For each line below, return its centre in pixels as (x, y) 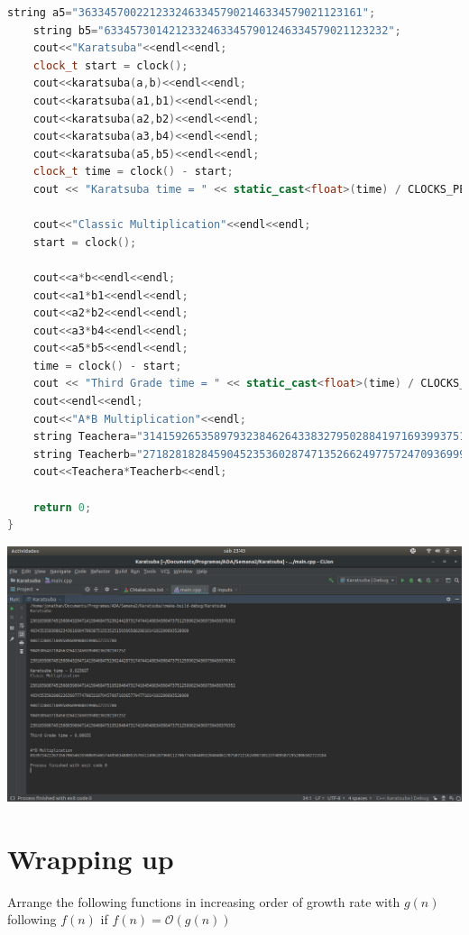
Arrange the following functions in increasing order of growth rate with (204, 901)
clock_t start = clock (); (110, 65)
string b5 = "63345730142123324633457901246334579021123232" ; (217, 30)
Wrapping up (91, 858)
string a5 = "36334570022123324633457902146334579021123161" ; (192, 13)
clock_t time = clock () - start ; (133, 172)
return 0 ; (62, 507)
